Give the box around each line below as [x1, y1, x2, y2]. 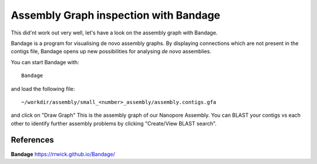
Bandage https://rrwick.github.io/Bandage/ [11, 151, 116, 158]
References [11, 135, 54, 145]
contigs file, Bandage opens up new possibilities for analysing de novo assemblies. [11, 48, 211, 55]
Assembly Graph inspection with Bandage [11, 9, 221, 22]
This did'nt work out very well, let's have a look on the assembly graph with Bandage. [11, 29, 218, 36]
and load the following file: [11, 85, 75, 92]
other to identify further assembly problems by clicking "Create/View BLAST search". [11, 120, 217, 127]
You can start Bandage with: [11, 58, 79, 65]
